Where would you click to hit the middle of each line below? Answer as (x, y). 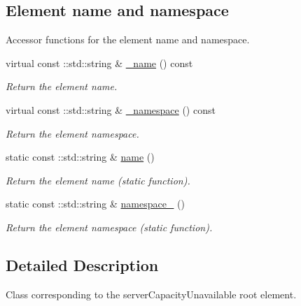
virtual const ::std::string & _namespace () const (111, 109)
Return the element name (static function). (98, 180)
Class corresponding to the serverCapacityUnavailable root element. (151, 294)
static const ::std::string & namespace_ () (95, 204)
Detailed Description (82, 264)
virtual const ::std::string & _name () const (99, 63)
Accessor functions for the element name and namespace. (128, 39)
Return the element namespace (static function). (109, 227)
